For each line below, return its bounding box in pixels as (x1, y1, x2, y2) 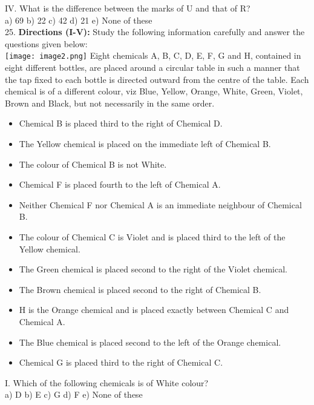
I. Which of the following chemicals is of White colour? (5, 376, 209, 389)
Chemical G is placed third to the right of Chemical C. (19, 356, 223, 369)
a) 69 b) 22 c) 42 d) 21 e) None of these (5, 13, 152, 26)
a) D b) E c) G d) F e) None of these (5, 388, 143, 401)
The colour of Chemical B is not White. (19, 157, 167, 170)
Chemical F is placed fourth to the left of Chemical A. (19, 178, 221, 191)
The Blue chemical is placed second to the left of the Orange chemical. (19, 335, 281, 348)
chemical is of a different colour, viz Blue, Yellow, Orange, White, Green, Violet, (5, 85, 303, 97)
